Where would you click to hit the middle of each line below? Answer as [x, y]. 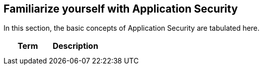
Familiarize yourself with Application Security [121, 9]
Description [75, 46]
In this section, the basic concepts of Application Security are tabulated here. [132, 28]
